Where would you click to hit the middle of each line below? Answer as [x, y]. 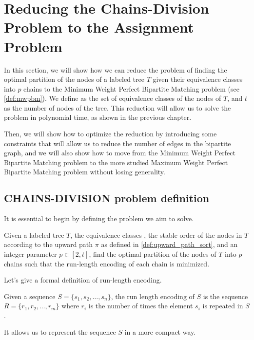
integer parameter [30, 254]
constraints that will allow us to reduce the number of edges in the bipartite [117, 143]
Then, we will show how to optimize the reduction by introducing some [110, 134]
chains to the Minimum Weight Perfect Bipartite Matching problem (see [131, 88]
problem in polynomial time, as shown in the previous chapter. [98, 117]
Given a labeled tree [34, 235]
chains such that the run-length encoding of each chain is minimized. [107, 263]
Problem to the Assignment [99, 27]
